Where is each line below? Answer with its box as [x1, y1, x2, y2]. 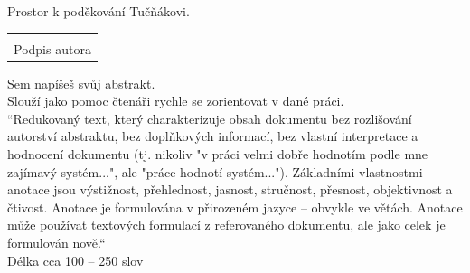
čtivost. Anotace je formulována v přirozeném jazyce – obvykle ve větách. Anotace [7, 197, 463, 216]
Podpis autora [14, 39, 91, 58]
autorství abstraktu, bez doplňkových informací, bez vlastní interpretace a [7, 127, 418, 146]
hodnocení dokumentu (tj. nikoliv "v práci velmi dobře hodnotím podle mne [7, 145, 428, 164]
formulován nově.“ [7, 233, 106, 252]
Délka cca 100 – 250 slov [7, 250, 144, 269]
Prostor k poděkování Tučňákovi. [7, 2, 190, 20]
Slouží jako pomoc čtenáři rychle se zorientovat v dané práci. [7, 91, 344, 110]
